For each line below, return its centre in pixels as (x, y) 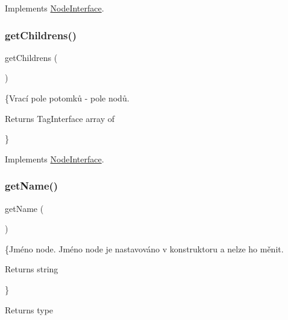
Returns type (29, 309)
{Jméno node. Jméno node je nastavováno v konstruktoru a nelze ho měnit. (144, 248)
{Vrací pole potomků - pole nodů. (67, 98)
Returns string (32, 269)
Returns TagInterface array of (60, 118)
